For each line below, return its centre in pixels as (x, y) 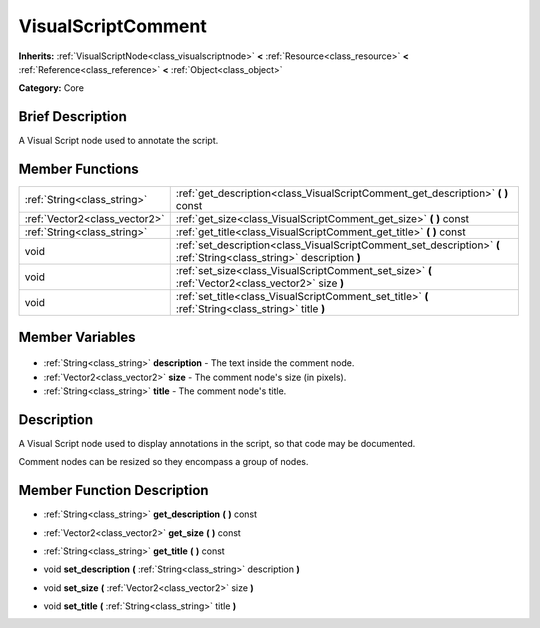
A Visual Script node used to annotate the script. (118, 141)
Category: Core (51, 88)
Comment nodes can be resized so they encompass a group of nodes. (163, 462)
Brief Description (72, 116)
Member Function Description (113, 490)
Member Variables (77, 336)
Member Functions (78, 169)
